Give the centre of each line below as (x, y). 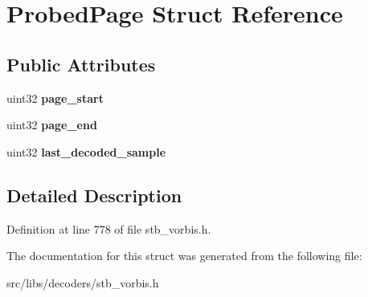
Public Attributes (81, 64)
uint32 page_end (52, 125)
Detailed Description (94, 195)
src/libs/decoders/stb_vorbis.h (83, 282)
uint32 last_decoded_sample (86, 151)
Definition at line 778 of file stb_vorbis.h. (109, 228)
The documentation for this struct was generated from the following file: (184, 256)
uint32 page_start (55, 98)
